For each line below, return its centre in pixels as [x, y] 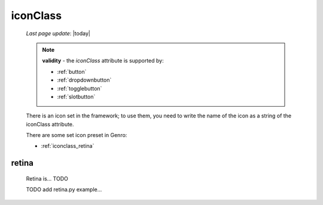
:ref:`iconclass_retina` [68, 146]
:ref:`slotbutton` [76, 97]
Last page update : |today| [58, 33]
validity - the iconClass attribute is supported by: [103, 61]
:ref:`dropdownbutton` [84, 80]
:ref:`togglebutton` [80, 88]
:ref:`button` [72, 72]
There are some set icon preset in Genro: [77, 135]
